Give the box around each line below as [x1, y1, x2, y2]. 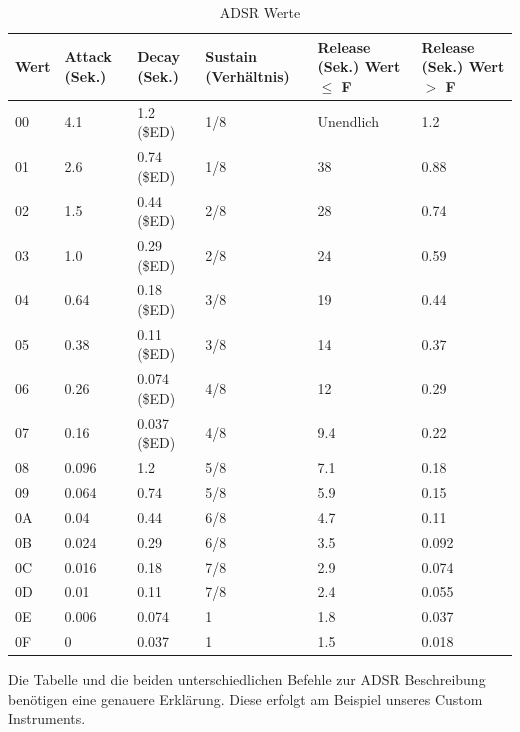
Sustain [205, 46, 257, 67]
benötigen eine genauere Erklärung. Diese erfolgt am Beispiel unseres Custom [8, 688, 483, 709]
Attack [64, 46, 112, 67]
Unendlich [317, 111, 379, 132]
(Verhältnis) [205, 65, 290, 86]
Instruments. [8, 708, 86, 729]
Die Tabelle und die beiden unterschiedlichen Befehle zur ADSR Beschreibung [8, 669, 486, 690]
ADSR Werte [219, 2, 301, 22]
